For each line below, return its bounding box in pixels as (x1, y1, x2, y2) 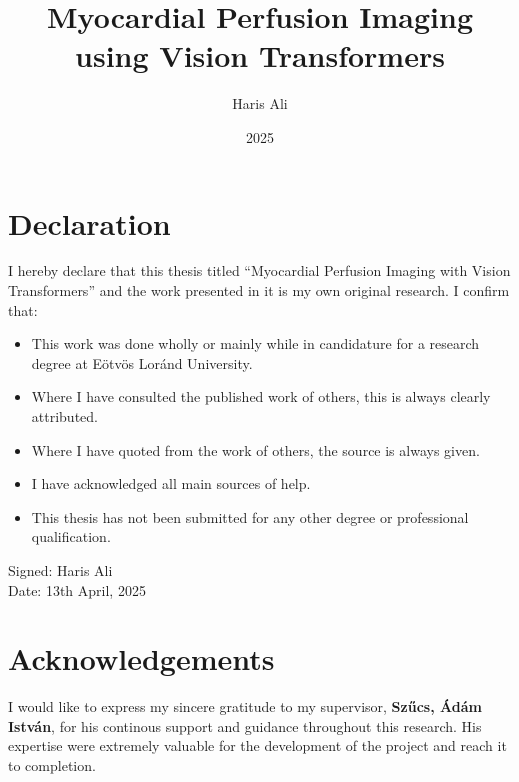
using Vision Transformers (75, 35, 445, 76)
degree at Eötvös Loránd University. (31, 352, 253, 373)
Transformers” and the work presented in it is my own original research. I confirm (8, 280, 510, 301)
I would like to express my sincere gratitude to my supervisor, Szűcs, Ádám (8, 696, 482, 717)
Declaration (8, 202, 171, 243)
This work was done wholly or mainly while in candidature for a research (31, 333, 480, 354)
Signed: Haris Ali (8, 559, 113, 580)
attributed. (31, 406, 98, 426)
